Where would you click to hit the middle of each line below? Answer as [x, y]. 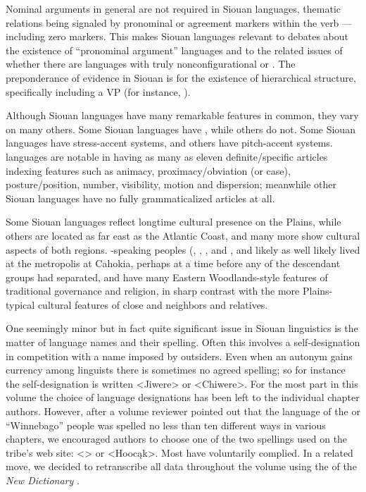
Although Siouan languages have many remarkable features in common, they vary [182, 115]
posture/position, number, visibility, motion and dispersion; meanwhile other [171, 184]
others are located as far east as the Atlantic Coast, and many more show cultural [183, 235]
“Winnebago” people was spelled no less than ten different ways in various [166, 425]
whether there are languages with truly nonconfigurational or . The [151, 64]
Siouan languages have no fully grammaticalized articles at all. [140, 198]
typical [20, 304]
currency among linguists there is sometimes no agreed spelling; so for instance [176, 370]
